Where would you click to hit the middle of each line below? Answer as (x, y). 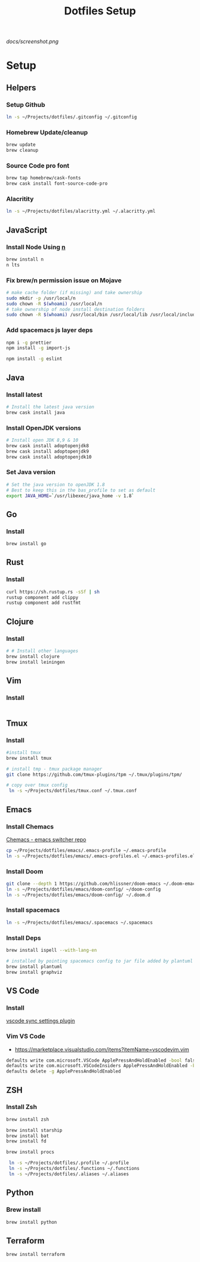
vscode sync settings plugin (41, 1021)
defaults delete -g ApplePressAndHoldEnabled (63, 1071)
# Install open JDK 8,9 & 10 (42, 440)
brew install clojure (33, 656)
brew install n (25, 259)
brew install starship (34, 1130)
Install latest (24, 395)
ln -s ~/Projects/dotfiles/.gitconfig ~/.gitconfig (71, 117)
